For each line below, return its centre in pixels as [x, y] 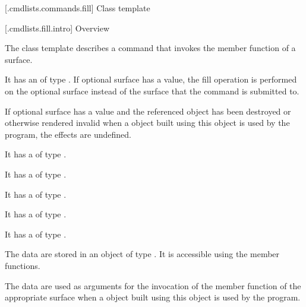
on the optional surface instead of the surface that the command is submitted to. [152, 91]
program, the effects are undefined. [68, 134]
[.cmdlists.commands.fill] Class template [78, 8]
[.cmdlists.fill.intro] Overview [57, 28]
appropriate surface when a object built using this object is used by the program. [153, 297]
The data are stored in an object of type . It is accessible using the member [142, 254]
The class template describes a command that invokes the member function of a [150, 48]
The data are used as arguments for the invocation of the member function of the [153, 285]
